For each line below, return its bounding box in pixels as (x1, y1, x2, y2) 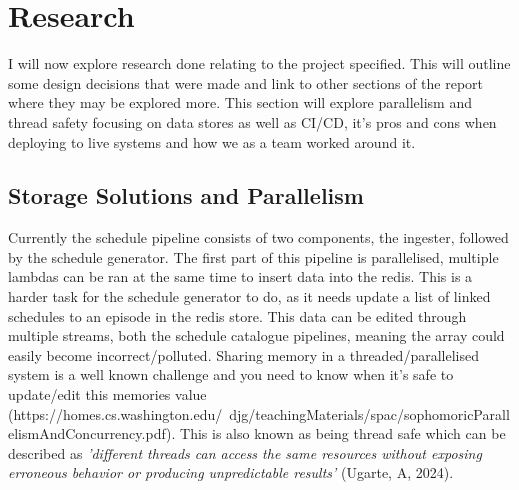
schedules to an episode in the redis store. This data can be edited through (8, 305, 467, 326)
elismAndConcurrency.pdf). (8, 423, 176, 444)
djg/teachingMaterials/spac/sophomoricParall (229, 403, 510, 424)
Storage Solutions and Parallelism (8, 180, 364, 211)
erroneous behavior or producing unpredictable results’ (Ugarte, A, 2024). (8, 462, 454, 483)
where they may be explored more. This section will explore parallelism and (8, 92, 472, 113)
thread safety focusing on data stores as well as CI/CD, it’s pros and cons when (8, 111, 497, 132)
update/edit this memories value (8, 384, 207, 405)
